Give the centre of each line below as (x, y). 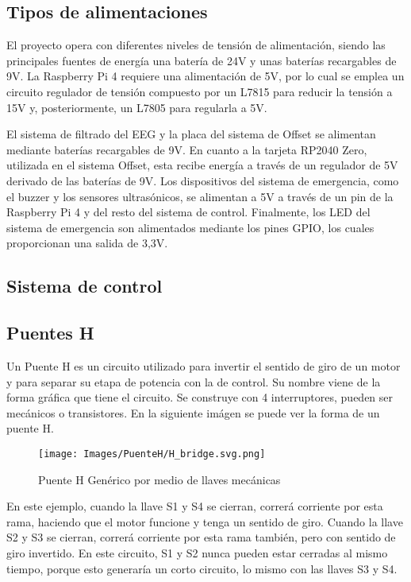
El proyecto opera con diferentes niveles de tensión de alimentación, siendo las (196, 45)
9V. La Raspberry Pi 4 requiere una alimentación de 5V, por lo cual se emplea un (205, 76)
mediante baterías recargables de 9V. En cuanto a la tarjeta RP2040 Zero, (187, 149)
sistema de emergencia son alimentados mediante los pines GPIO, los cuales (190, 227)
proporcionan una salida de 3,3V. (87, 243)
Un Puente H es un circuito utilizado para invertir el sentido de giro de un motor (204, 365)
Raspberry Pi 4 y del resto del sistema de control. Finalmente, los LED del (188, 212)
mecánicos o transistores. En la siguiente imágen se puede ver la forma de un (193, 412)
